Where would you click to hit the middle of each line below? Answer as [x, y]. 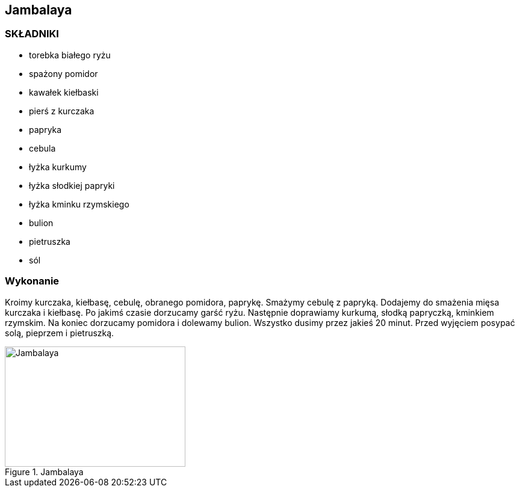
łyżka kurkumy [58, 167]
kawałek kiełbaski [64, 92]
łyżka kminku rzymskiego [79, 204]
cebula [42, 148]
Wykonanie [32, 281]
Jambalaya [39, 10]
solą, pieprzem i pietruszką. [60, 333]
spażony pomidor [63, 73]
